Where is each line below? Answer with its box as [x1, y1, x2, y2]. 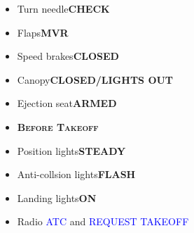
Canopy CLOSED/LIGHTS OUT [17, 72, 174, 87]
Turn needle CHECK [17, 1, 110, 15]
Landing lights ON [17, 190, 97, 205]
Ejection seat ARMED [17, 96, 117, 111]
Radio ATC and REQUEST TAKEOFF [17, 214, 189, 229]
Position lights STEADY [17, 143, 126, 158]
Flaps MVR [17, 25, 69, 39]
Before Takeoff [17, 119, 99, 134]
